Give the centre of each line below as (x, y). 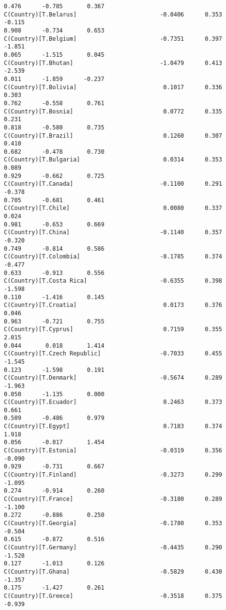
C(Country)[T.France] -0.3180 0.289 (113, 499)
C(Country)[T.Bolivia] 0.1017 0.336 (113, 87)
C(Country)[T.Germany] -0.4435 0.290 (113, 547)
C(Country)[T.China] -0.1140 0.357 (113, 233)
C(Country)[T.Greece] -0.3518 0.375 (113, 596)
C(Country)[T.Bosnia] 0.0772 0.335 (113, 111)
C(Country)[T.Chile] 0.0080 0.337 (113, 208)
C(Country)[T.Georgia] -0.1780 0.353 (113, 523)
